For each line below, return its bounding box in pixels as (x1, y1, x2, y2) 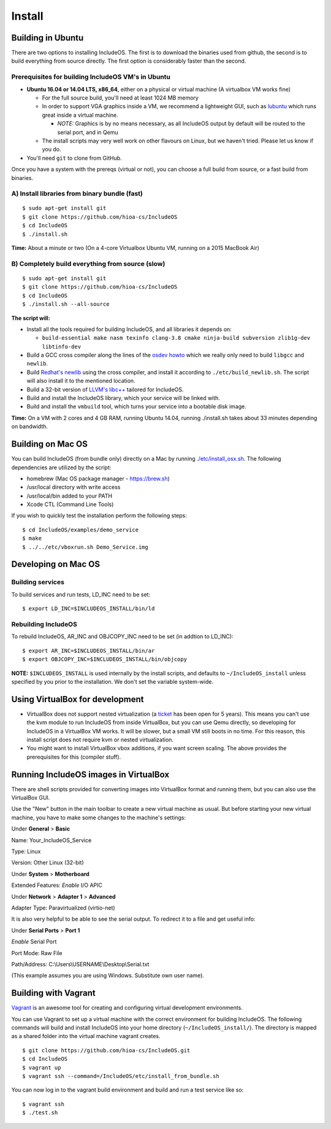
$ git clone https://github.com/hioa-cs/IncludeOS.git (22, 1047, 191, 1053)
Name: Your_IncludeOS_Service (11, 836, 92, 844)
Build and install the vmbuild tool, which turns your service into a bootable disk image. (26, 403, 246, 410)
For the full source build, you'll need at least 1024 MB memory (42, 94, 199, 101)
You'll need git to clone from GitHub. (26, 154, 122, 162)
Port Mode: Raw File (11, 949, 63, 956)
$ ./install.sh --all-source (22, 301, 110, 308)
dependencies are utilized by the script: (11, 464, 112, 471)
